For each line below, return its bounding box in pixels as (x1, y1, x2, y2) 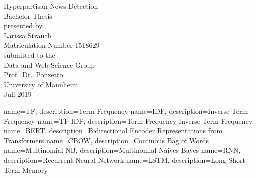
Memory (22, 164, 48, 175)
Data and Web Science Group (4, 59, 95, 70)
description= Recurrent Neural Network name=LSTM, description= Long (4, 154, 226, 165)
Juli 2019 (4, 89, 32, 99)
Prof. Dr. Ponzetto (4, 69, 63, 80)
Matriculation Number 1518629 (4, 40, 100, 50)
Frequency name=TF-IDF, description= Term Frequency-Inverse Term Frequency (4, 115, 253, 126)
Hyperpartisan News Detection (4, 1, 98, 11)
